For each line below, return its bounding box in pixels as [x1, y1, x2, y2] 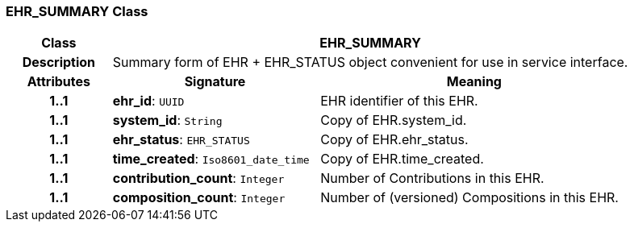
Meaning [446, 73, 502, 90]
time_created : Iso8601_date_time [112, 151, 310, 168]
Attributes [27, 73, 90, 90]
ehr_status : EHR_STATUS [112, 131, 250, 148]
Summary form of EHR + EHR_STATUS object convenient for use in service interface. [112, 54, 628, 71]
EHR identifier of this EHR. [320, 93, 478, 110]
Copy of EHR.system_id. [320, 112, 467, 129]
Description [22, 54, 96, 71]
